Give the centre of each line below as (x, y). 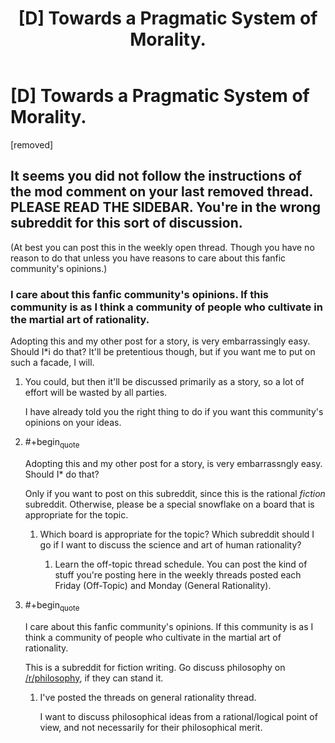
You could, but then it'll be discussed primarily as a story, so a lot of (164, 382)
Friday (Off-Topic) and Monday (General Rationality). (163, 585)
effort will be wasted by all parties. (96, 393)
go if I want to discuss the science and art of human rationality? (170, 544)
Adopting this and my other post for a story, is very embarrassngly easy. (173, 463)
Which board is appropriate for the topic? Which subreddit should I (177, 534)
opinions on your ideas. (73, 423)
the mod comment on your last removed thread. (161, 192)
